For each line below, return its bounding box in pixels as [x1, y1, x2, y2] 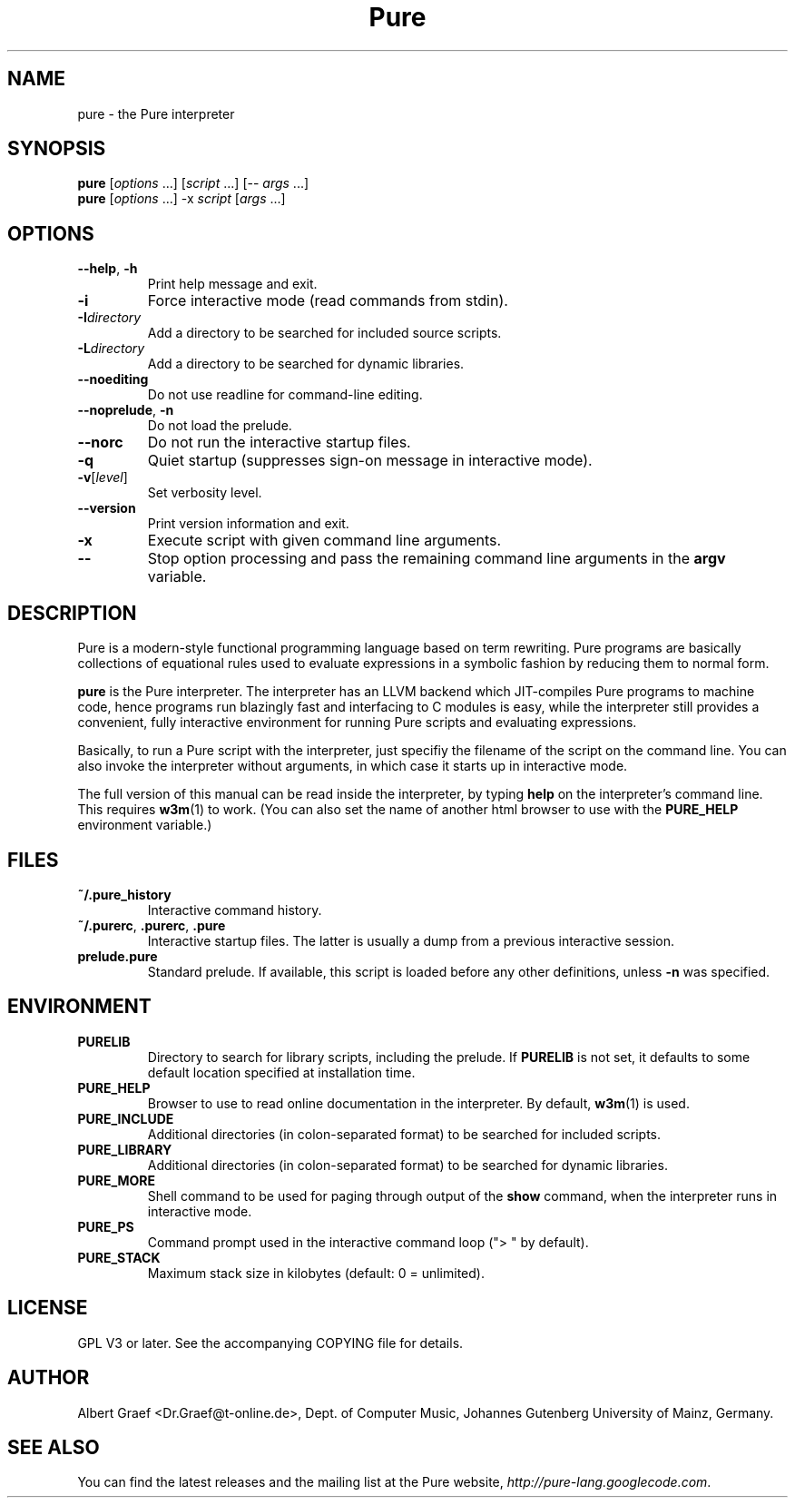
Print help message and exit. [147, 276, 318, 292]
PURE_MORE [77, 1172, 156, 1188]
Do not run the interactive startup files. [147, 433, 411, 452]
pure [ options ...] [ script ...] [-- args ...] [77, 175, 309, 192]
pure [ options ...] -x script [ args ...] [77, 191, 286, 207]
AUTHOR [7, 1366, 90, 1390]
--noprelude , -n [77, 402, 174, 418]
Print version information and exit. [147, 516, 349, 532]
